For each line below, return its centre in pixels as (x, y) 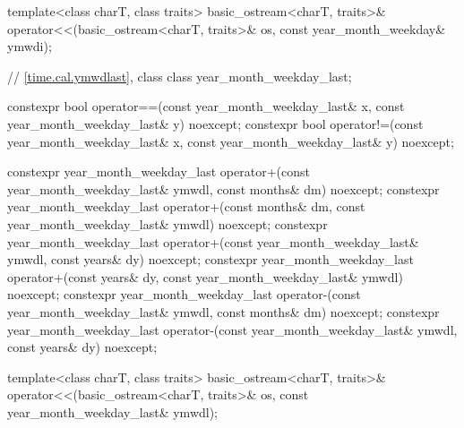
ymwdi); (30, 46)
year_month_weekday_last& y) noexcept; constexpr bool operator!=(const (215, 123)
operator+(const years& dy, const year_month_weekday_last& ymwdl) (205, 276)
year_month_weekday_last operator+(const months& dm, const (186, 206)
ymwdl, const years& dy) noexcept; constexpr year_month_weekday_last (211, 259)
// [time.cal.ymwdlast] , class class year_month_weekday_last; (180, 76)
